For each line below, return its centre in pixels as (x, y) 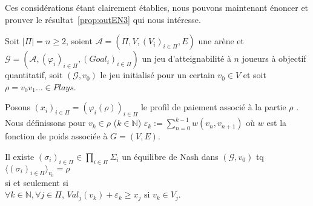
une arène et (221, 41)
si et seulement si (37, 182)
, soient (79, 41)
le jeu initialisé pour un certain (157, 75)
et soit (255, 75)
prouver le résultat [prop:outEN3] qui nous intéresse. (103, 19)
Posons (18, 107)
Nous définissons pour (45, 123)
